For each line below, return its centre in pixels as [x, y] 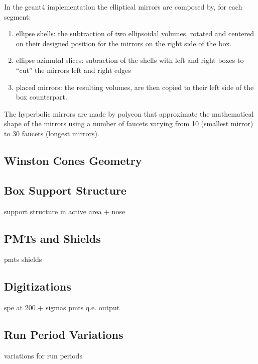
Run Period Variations [64, 335]
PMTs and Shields [52, 238]
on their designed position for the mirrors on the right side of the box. [124, 43]
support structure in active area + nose [65, 211]
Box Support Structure [65, 190]
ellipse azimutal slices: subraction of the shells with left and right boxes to [130, 60]
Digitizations [38, 286]
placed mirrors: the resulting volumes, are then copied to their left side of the [135, 87]
